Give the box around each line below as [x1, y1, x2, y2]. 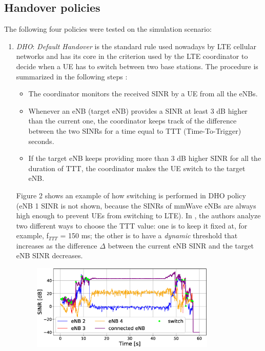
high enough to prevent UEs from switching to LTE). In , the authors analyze [16, 210, 261, 221]
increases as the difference [16, 240, 97, 251]
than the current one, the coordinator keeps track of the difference [28, 115, 237, 126]
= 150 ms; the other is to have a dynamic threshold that [60, 230, 238, 241]
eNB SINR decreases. [16, 250, 83, 261]
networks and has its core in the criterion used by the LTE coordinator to [16, 51, 248, 61]
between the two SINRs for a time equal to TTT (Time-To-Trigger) [28, 125, 241, 136]
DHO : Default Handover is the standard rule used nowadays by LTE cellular [16, 40, 256, 51]
